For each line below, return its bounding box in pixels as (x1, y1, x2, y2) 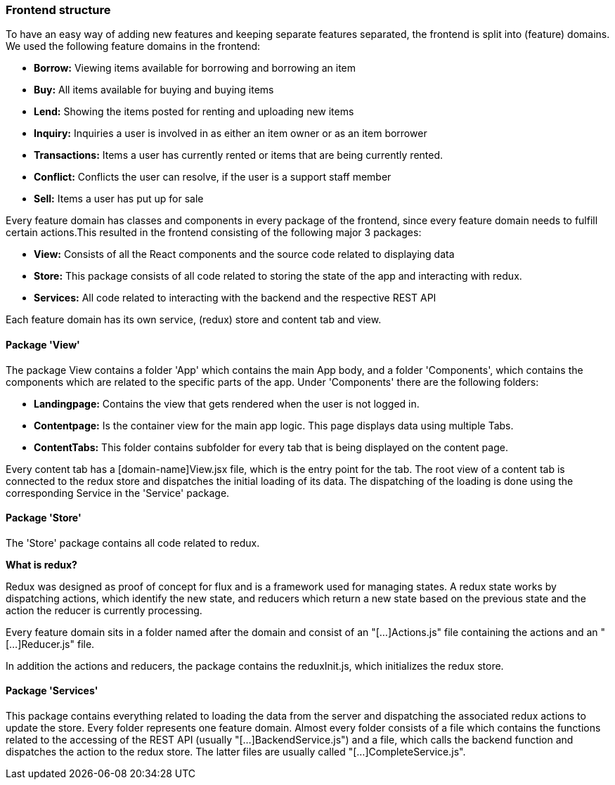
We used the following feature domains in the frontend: (6, 40, 261, 53)
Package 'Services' (6, 685, 98, 697)
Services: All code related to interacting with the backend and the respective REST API (34, 292, 436, 304)
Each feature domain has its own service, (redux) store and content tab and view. (6, 313, 382, 326)
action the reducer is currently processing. (6, 604, 202, 616)
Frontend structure (6, 3, 111, 17)
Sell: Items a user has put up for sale (34, 193, 204, 205)
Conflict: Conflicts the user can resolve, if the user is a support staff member (34, 171, 391, 183)
